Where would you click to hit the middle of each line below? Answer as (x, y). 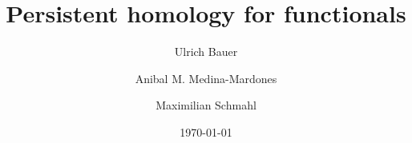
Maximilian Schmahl (206, 105)
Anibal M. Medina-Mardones (206, 78)
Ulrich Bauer (206, 52)
